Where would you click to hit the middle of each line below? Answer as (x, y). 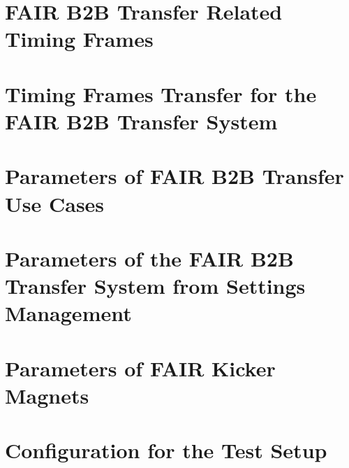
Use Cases (55, 203)
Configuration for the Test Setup (166, 450)
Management (68, 313)
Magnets (47, 395)
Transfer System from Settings (155, 286)
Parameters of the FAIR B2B (149, 258)
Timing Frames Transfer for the (161, 93)
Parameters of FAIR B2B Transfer (174, 176)
